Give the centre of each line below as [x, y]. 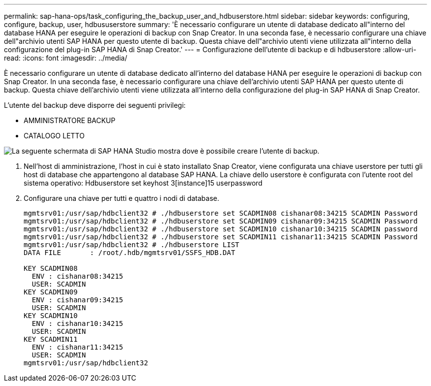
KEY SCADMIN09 [51, 292]
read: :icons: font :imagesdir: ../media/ [66, 58]
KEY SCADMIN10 [51, 316]
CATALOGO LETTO [54, 136]
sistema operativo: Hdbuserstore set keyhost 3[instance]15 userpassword [143, 183]
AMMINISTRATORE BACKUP [70, 120]
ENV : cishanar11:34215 [77, 347]
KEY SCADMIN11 [51, 339]
